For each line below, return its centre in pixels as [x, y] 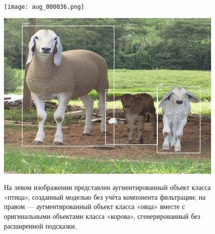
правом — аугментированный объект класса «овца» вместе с [95, 206]
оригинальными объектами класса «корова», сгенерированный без [102, 216]
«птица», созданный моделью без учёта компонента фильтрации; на [105, 197]
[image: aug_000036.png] [44, 7]
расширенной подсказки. [40, 225]
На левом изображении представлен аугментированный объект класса [107, 187]
